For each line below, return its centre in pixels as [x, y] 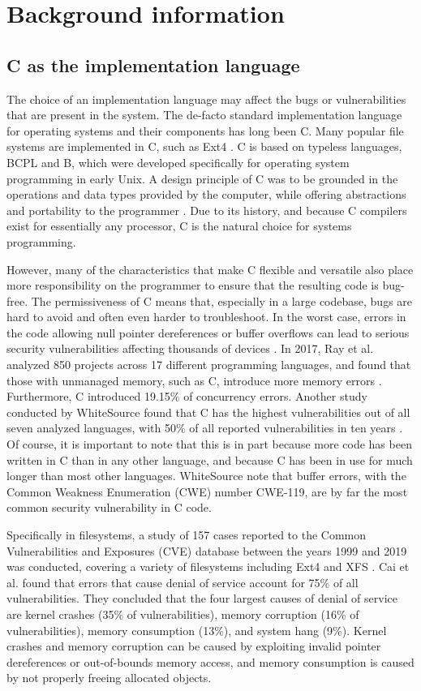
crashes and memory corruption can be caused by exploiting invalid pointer [194, 646]
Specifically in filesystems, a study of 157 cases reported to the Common [187, 535]
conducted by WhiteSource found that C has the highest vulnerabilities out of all [208, 412]
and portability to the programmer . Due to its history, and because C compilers [207, 210]
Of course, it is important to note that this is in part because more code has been [209, 444]
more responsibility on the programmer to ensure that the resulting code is [193, 285]
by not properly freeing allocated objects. [109, 678]
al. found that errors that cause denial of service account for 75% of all [183, 582]
